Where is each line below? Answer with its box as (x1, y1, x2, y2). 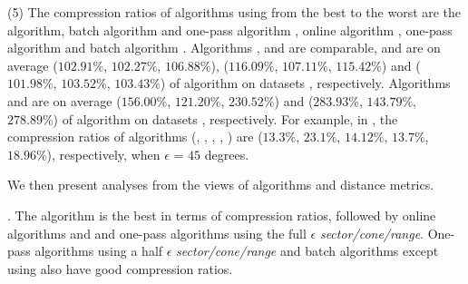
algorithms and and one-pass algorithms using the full (7, 223, 307, 242)
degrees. (204, 144, 249, 163)
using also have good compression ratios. (7, 259, 233, 278)
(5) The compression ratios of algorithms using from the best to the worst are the (7, 3, 462, 21)
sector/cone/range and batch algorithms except (176, 241, 439, 260)
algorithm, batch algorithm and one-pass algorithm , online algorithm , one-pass (7, 20, 453, 39)
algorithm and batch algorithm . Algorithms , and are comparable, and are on (7, 38, 441, 57)
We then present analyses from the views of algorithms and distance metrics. (7, 175, 434, 194)
